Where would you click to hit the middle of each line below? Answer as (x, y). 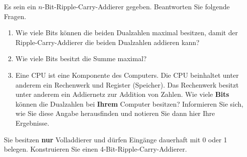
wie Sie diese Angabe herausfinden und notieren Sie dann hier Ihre (115, 113)
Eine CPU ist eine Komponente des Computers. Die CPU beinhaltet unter (127, 75)
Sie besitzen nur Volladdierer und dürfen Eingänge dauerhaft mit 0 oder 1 (116, 139)
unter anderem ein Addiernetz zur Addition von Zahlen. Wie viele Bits (122, 94)
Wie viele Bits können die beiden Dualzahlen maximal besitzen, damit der (127, 33)
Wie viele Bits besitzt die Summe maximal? (81, 58)
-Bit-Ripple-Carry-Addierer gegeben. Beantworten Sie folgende (136, 6)
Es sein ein (20, 6)
